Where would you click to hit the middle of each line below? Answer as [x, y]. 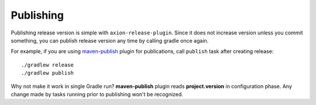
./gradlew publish [48, 73]
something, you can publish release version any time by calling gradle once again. [110, 40]
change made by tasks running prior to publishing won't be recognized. [97, 94]
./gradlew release [48, 65]
